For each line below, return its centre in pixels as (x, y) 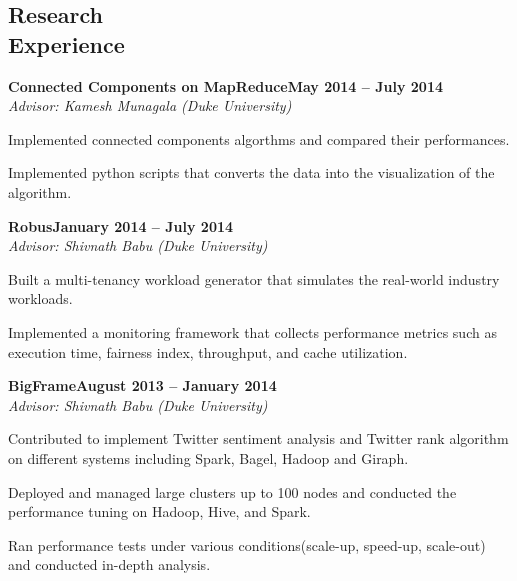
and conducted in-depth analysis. (109, 564)
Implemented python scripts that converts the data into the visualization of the (251, 172)
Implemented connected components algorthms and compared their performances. (259, 138)
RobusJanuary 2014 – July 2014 (121, 225)
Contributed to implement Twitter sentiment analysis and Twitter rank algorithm (258, 438)
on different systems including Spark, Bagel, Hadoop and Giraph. (208, 457)
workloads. (40, 298)
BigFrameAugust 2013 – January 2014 (142, 385)
